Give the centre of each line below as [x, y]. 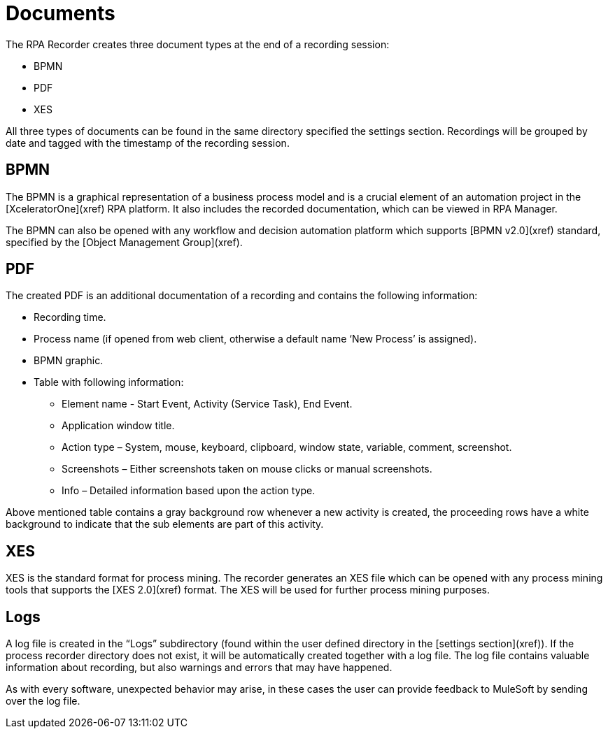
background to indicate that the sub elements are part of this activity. [165, 524]
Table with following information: [109, 382]
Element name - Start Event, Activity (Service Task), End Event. [207, 404]
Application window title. [118, 426]
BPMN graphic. [69, 361]
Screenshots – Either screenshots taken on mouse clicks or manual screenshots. [247, 469]
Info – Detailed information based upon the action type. [189, 491]
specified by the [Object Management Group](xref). [124, 242]
